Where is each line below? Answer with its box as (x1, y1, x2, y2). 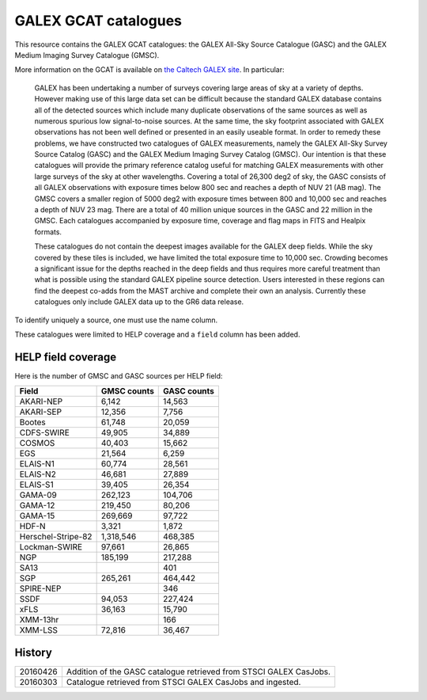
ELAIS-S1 (19, 479, 55, 490)
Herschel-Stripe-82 (19, 531, 93, 542)
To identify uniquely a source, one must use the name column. (14, 315, 217, 325)
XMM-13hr (19, 614, 59, 626)
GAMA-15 (19, 511, 55, 522)
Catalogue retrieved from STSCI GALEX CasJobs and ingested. (66, 676, 301, 687)
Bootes (19, 417, 47, 428)
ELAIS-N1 (19, 458, 55, 470)
